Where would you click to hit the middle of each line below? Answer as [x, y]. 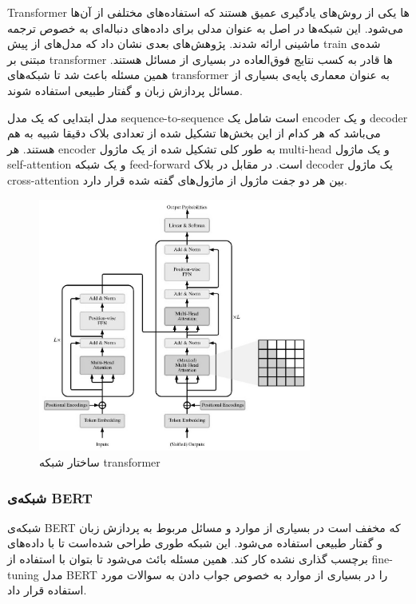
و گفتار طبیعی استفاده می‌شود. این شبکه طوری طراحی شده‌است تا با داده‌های [195, 543]
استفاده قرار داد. [47, 590]
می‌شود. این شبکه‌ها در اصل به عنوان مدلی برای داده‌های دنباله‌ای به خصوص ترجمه [205, 28]
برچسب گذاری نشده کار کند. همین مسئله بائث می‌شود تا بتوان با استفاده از [188, 558]
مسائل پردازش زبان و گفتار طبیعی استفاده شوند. [125, 90]
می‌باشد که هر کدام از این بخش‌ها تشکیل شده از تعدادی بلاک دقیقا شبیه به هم [194, 133]
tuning [23, 574]
